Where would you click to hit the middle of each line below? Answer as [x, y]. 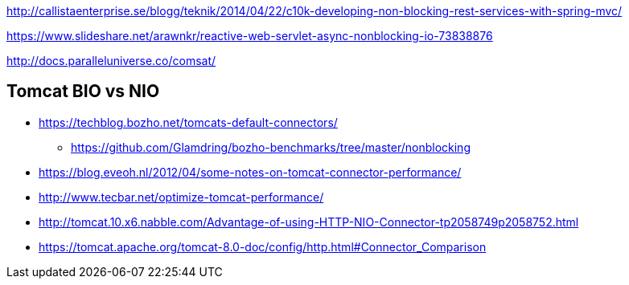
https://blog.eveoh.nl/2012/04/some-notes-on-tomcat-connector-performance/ [250, 172]
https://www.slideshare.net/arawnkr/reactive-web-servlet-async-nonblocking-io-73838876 [250, 36]
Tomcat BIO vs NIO [83, 92]
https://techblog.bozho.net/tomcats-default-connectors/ [188, 122]
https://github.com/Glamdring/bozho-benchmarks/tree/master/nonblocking [271, 147]
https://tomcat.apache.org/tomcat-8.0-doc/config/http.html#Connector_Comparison [263, 246]
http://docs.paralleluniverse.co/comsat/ [111, 61]
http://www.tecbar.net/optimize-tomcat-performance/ [181, 197]
